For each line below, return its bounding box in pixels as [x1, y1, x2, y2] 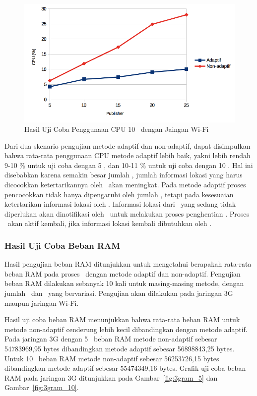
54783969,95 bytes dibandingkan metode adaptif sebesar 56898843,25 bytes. [4, 343, 235, 353]
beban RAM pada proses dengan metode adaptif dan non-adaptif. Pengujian [4, 268, 241, 279]
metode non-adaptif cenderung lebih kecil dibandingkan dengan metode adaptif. [4, 324, 248, 334]
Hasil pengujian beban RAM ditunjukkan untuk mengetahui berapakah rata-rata [4, 259, 252, 269]
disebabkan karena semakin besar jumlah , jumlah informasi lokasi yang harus [4, 170, 243, 180]
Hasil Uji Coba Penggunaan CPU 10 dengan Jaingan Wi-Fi [24, 124, 209, 134]
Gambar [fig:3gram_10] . [4, 382, 79, 393]
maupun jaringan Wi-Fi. [4, 297, 79, 308]
